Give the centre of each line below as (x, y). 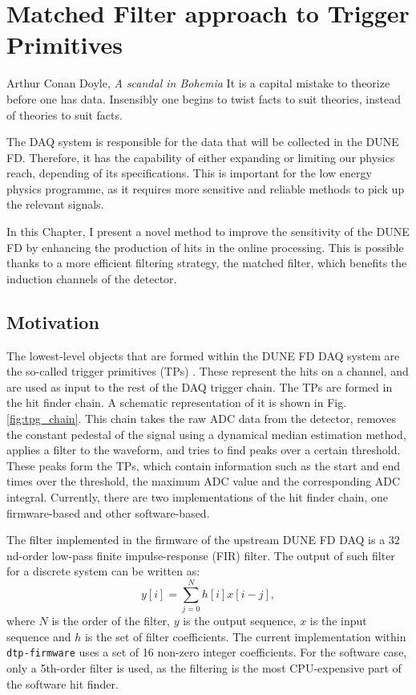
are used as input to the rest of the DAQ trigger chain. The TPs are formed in (200, 386)
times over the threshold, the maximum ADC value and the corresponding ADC (204, 481)
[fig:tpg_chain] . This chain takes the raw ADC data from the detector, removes (201, 419)
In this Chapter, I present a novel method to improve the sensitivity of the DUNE (208, 232)
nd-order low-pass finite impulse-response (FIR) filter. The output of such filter (201, 555)
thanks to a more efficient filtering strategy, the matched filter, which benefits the (207, 263)
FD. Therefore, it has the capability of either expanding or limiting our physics (201, 157)
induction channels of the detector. (92, 278)
